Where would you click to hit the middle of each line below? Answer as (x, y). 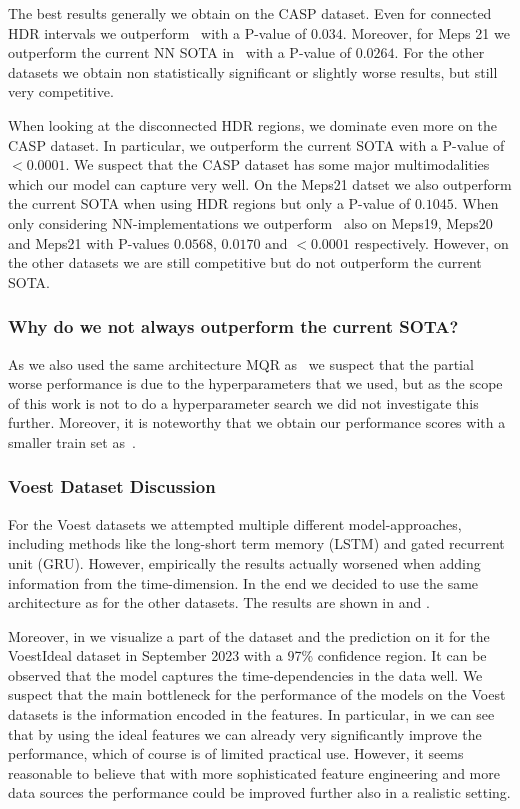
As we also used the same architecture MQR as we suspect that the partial (241, 363)
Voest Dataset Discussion (112, 486)
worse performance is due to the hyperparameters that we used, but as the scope (255, 383)
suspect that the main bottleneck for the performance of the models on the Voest (257, 694)
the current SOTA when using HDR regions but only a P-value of (209, 203)
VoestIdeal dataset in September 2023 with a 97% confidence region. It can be (247, 655)
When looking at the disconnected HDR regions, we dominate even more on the (253, 124)
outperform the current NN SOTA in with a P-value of (179, 52)
